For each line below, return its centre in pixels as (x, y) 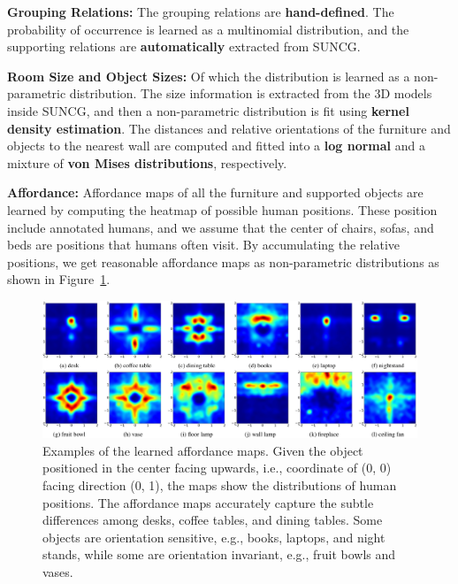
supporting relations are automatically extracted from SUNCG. (184, 46)
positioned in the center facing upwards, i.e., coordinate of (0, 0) (217, 468)
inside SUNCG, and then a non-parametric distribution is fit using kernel (208, 110)
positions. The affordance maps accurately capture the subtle (208, 502)
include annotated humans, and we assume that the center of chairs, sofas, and (221, 227)
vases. (58, 571)
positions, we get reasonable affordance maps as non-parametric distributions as (223, 261)
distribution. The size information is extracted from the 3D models (251, 93)
